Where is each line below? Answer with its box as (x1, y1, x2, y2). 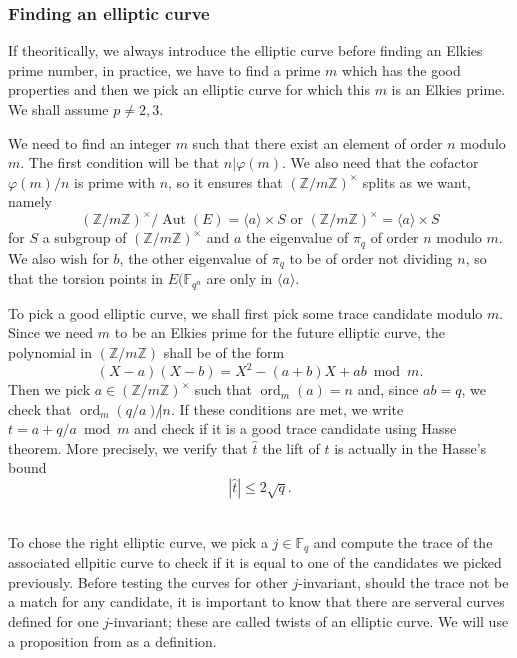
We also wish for (8, 247, 109, 268)
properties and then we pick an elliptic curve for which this (8, 79, 370, 100)
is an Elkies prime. (391, 79, 506, 100)
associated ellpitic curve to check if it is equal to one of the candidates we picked (8, 552, 502, 573)
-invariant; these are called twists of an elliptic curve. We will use (109, 610, 509, 631)
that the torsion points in (8, 268, 163, 289)
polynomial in (8, 342, 93, 363)
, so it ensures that (168, 171, 283, 192)
